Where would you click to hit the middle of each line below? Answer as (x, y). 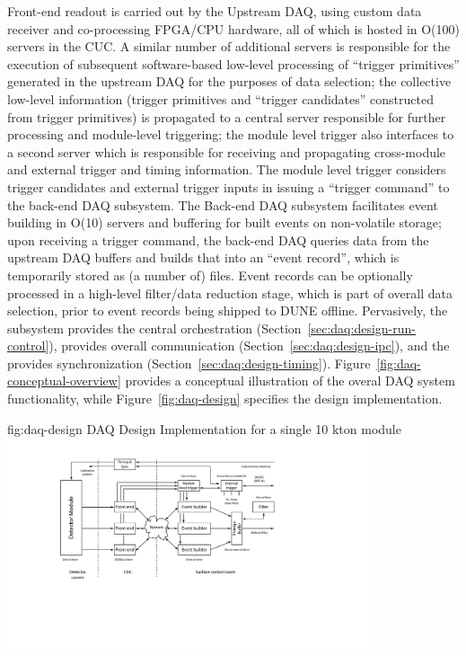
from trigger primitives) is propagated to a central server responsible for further (227, 116)
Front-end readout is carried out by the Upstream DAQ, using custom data (215, 11)
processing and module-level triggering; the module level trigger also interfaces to (231, 134)
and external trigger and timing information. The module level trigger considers (227, 169)
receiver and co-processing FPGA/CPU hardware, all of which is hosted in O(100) (234, 28)
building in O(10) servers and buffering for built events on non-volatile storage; (224, 222)
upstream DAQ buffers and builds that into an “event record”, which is (203, 257)
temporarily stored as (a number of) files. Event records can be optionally (210, 275)
